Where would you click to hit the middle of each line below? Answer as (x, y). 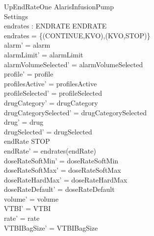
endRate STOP (27, 141)
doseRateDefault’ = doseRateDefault (59, 189)
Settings (16, 16)
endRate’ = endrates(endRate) (50, 150)
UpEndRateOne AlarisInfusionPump (59, 6)
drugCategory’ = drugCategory (51, 102)
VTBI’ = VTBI (27, 208)
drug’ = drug (24, 122)
